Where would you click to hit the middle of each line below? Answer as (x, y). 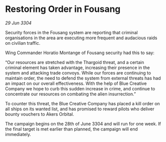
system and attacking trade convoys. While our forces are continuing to (78, 72)
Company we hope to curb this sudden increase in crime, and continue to (80, 88)
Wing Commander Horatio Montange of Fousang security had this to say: (80, 53)
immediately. (18, 134)
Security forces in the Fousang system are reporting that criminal (71, 32)
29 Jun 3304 (18, 23)
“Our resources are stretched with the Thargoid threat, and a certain (75, 62)
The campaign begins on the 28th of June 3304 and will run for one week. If (83, 124)
